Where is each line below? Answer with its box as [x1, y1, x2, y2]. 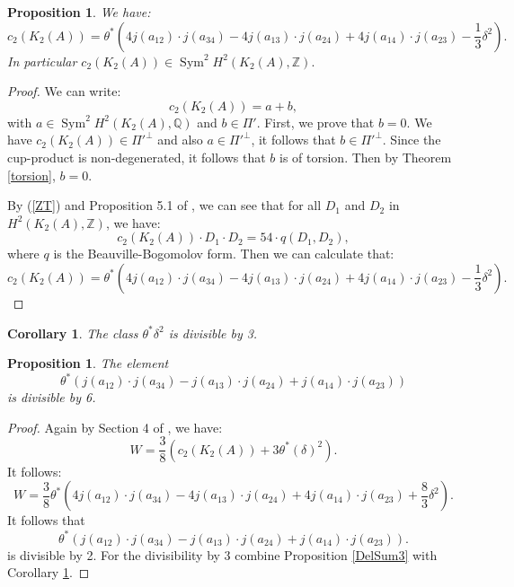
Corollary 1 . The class [7, 323, 138, 342]
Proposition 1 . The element [7, 354, 169, 372]
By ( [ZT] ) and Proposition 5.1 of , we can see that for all [7, 196, 322, 215]
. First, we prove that [256, 112, 375, 131]
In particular [7, 51, 77, 70]
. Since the [382, 130, 441, 149]
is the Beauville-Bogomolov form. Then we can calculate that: [53, 244, 394, 263]
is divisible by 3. [168, 323, 258, 342]
